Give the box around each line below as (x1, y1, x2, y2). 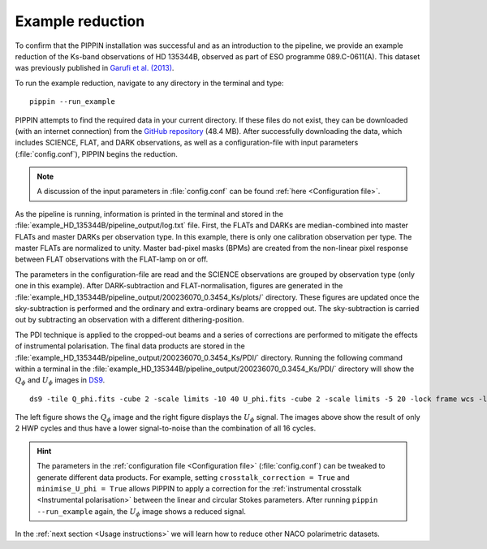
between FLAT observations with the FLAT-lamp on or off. (15, 254, 209, 264)
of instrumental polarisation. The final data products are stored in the (15, 341, 245, 351)
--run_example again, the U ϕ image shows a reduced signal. (37, 506, 247, 518)
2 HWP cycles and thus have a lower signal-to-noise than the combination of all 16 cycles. (15, 423, 317, 434)
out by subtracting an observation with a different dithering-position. (15, 315, 244, 325)
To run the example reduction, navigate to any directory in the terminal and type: (15, 78, 284, 88)
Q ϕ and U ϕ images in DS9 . (15, 375, 106, 387)
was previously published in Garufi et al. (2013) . (15, 63, 175, 73)
